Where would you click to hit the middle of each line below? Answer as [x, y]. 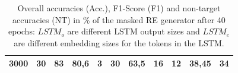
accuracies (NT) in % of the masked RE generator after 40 [119, 19]
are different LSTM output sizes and [134, 31]
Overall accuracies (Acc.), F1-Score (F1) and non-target [119, 8]
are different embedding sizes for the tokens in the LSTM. [119, 42]
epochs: [22, 31]
